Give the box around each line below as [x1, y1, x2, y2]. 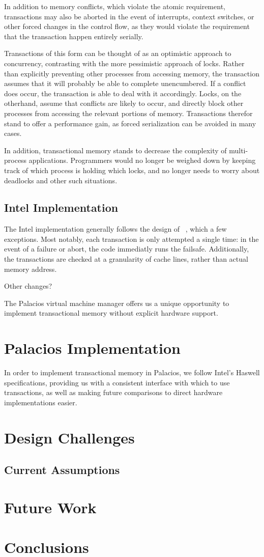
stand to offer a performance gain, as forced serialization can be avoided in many [4, 118, 256, 128]
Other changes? [4, 281, 52, 291]
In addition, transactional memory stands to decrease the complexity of [4, 145, 227, 155]
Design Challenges [4, 427, 135, 448]
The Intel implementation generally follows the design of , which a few [4, 224, 227, 234]
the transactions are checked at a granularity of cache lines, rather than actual [4, 254, 248, 264]
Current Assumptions [4, 462, 120, 478]
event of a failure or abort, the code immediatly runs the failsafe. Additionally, [4, 243, 249, 254]
